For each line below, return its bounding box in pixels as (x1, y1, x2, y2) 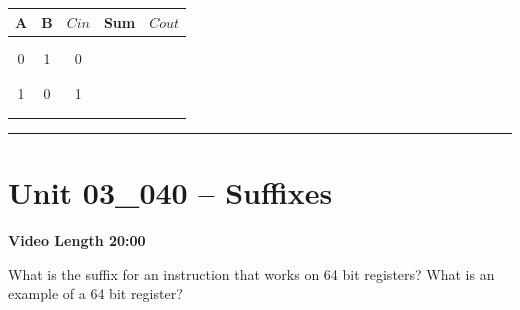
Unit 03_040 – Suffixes (8, 171, 333, 212)
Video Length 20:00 (8, 229, 146, 250)
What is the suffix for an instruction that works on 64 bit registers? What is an (8, 263, 495, 284)
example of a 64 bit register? (8, 283, 183, 304)
